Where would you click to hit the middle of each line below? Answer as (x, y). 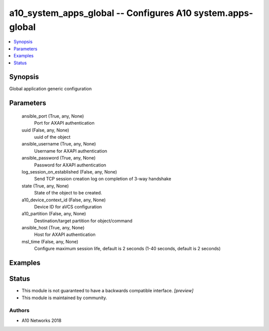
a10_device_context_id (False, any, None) (64, 200)
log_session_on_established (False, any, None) (69, 171)
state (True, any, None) (45, 186)
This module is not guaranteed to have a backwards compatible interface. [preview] (108, 291)
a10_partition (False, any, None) (54, 214)
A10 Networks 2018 (42, 320)
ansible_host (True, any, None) (53, 228)
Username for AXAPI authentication (70, 151)
